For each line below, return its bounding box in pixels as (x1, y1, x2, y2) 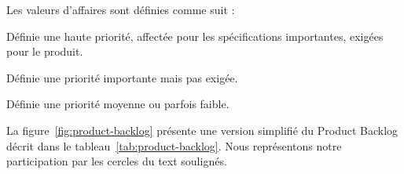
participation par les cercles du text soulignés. (6, 153, 227, 169)
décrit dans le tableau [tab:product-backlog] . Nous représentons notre (6, 137, 342, 154)
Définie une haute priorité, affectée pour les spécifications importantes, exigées (6, 27, 384, 44)
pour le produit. (6, 43, 83, 60)
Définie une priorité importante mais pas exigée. (6, 69, 238, 85)
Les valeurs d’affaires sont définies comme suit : (6, 2, 235, 17)
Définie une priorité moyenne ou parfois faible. (6, 96, 230, 112)
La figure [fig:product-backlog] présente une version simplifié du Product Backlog (6, 121, 398, 138)
